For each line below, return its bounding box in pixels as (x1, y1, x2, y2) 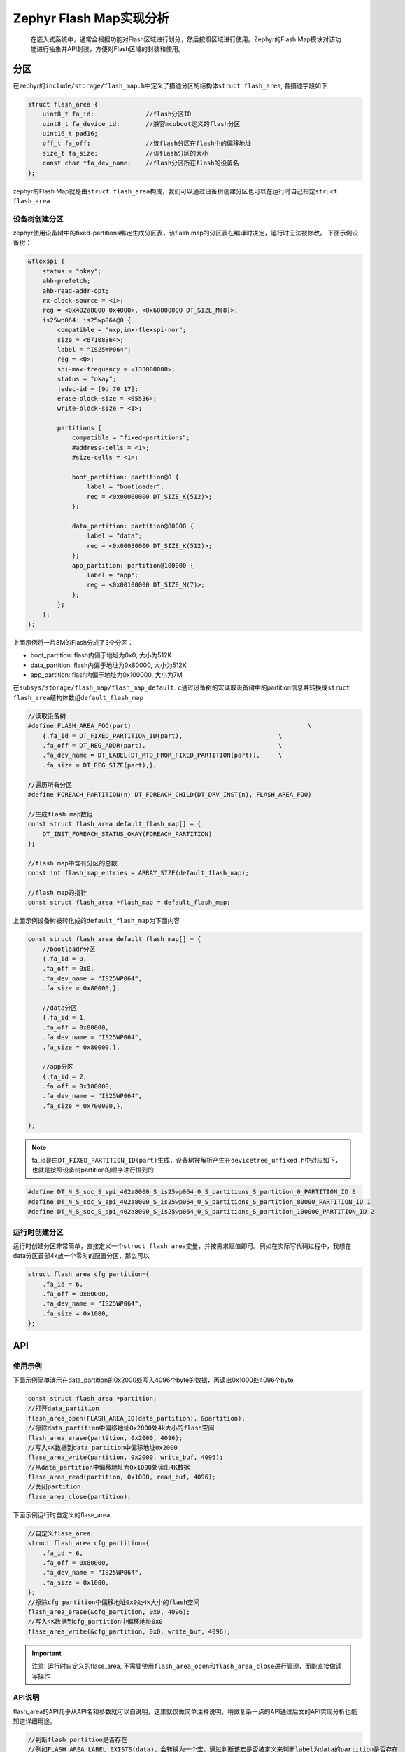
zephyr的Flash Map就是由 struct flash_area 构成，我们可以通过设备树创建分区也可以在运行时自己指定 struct (13, 186, 338, 196)
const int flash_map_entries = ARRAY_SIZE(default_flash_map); (27, 869, 250, 877)
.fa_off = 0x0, (42, 964, 94, 973)
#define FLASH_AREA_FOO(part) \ (27, 722, 312, 730)
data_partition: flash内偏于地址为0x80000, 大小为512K (30, 661, 187, 669)
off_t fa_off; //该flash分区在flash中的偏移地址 (42, 139, 252, 147)
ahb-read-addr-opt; (42, 287, 110, 294)
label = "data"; (86, 532, 143, 540)
